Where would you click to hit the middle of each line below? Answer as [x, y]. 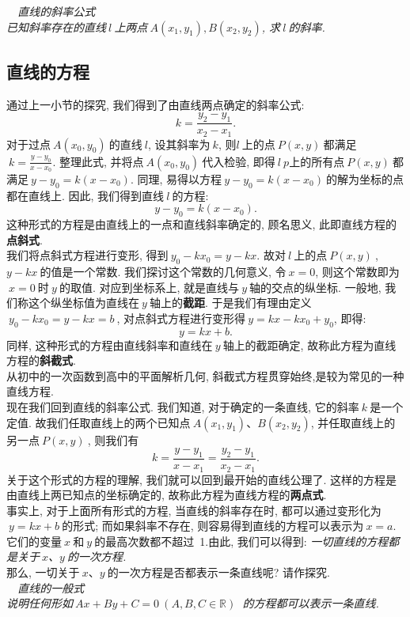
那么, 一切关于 [43, 572]
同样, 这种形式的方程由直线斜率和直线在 [110, 344]
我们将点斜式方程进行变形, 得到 [87, 255]
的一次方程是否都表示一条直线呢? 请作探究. [218, 572]
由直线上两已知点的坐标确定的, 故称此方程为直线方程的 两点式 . [167, 495]
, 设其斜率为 [179, 144]
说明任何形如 [40, 603]
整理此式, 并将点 [101, 161]
